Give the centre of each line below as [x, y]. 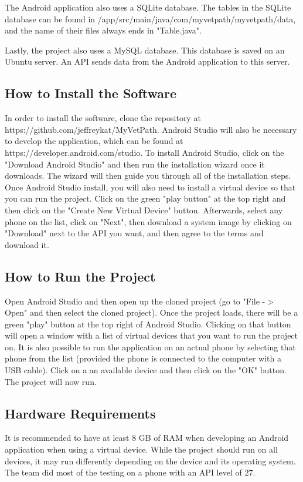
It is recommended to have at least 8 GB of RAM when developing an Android [147, 438]
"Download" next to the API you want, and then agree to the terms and [134, 233]
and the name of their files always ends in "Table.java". [103, 30]
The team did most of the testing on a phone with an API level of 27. [130, 472]
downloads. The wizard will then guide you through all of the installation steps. [148, 175]
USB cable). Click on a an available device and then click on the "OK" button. [146, 370]
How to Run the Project [80, 276]
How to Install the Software [91, 93]
